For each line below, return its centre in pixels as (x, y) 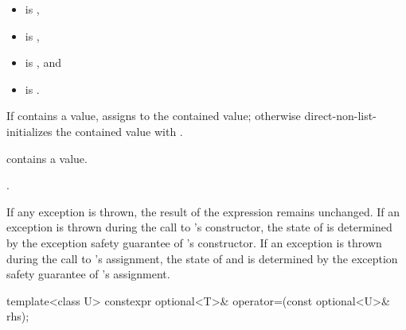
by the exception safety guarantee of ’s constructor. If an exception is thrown (194, 242)
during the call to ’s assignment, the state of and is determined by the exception (202, 258)
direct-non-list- (340, 116)
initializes (29, 131)
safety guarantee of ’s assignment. (88, 274)
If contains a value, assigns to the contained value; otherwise (154, 116)
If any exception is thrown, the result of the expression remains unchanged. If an (203, 211)
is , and (43, 62)
